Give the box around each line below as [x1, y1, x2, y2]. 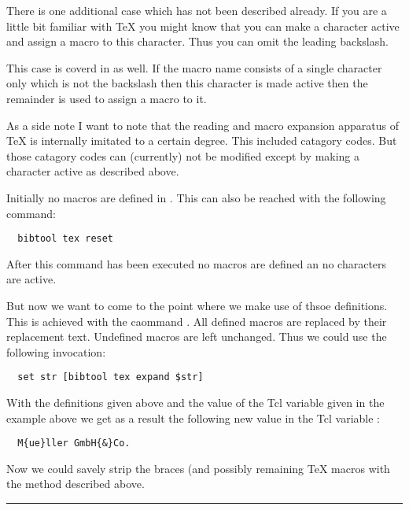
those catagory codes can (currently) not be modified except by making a [6, 147, 360, 164]
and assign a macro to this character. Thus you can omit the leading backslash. [6, 33, 389, 50]
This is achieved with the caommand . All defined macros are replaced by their [6, 312, 387, 329]
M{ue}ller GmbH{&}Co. [17, 438, 131, 449]
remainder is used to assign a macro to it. [6, 90, 207, 106]
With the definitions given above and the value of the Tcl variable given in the [6, 394, 385, 410]
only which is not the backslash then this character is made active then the [6, 75, 368, 91]
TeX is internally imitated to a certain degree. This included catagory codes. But [6, 132, 397, 149]
